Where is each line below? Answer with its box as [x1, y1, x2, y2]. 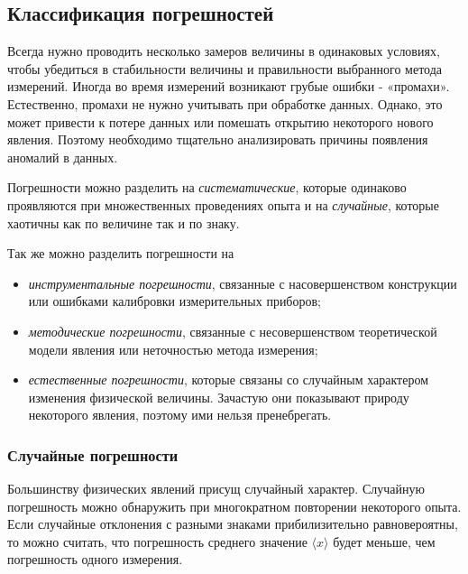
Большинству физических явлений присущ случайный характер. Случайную [7, 479, 425, 498]
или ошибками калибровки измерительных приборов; [28, 292, 321, 310]
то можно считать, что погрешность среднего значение [7, 532, 307, 551]
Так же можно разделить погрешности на [7, 244, 234, 263]
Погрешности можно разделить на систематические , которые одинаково [7, 178, 407, 197]
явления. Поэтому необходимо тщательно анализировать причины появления [7, 130, 428, 149]
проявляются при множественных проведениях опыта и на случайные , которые [7, 195, 439, 214]
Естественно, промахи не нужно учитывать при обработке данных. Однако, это [7, 94, 443, 113]
